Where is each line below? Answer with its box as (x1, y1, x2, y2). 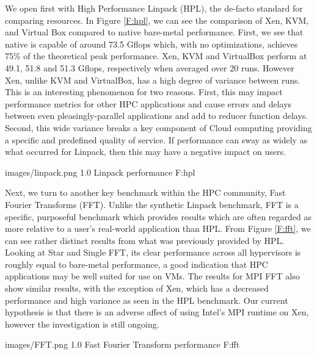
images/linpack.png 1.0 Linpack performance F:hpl (5, 165, 195, 178)
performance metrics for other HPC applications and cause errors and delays (5, 97, 292, 110)
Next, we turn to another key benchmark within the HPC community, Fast (5, 186, 286, 199)
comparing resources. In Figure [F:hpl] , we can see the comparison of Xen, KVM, (5, 13, 309, 26)
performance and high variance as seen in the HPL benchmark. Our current (5, 293, 288, 306)
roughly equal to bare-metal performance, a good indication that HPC (5, 257, 268, 270)
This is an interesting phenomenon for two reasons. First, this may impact (5, 85, 283, 98)
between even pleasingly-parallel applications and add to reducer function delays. (5, 109, 308, 122)
